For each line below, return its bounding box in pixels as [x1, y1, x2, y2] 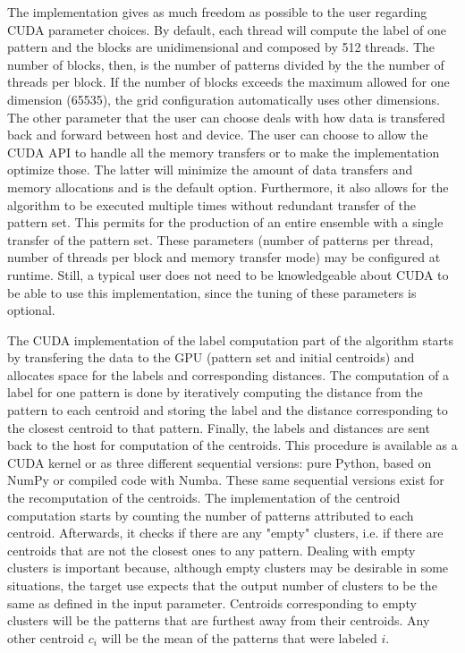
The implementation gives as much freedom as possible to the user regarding [7, 3, 427, 21]
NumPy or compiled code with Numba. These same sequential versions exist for [7, 471, 444, 489]
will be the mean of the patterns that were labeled [101, 628, 377, 647]
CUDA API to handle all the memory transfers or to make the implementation [7, 142, 440, 161]
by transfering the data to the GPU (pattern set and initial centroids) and [7, 348, 415, 367]
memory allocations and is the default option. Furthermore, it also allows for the [7, 177, 449, 196]
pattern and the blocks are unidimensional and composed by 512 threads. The [7, 38, 435, 56]
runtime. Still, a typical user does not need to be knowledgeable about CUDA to [7, 265, 449, 284]
